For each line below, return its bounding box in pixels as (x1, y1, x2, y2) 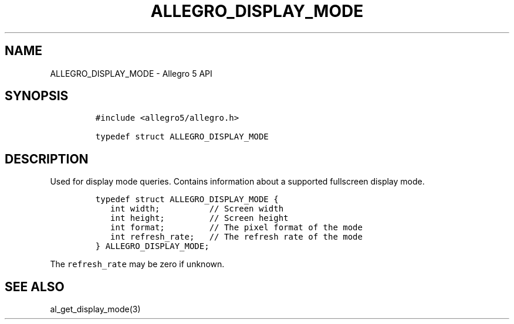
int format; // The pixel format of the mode (110, 223, 363, 233)
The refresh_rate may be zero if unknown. (50, 259, 225, 270)
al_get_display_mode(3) (50, 304, 141, 315)
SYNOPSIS (5, 88, 69, 104)
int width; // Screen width (110, 204, 284, 214)
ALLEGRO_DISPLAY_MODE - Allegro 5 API (50, 68, 212, 79)
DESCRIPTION (5, 151, 89, 166)
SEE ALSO (5, 279, 65, 294)
